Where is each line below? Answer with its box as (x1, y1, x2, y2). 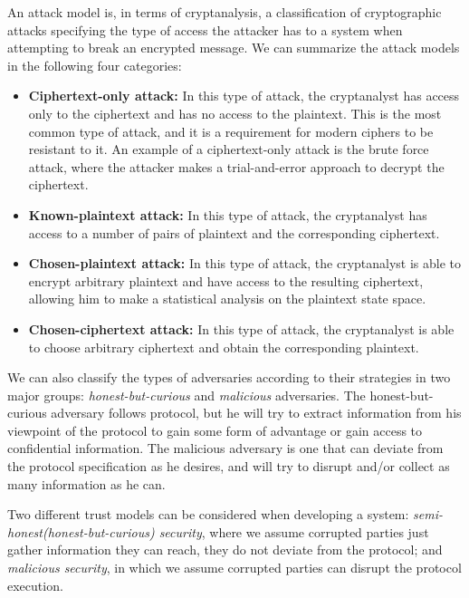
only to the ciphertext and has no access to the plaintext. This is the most (28, 103, 442, 122)
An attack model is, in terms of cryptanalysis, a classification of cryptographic (7, 3, 442, 21)
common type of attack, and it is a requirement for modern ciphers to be (28, 121, 434, 140)
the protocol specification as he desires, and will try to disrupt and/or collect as (7, 457, 450, 476)
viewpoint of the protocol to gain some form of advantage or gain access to (7, 420, 423, 439)
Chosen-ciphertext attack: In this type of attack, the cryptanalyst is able (28, 319, 455, 338)
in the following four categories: (7, 55, 182, 74)
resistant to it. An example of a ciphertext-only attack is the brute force (28, 140, 429, 159)
